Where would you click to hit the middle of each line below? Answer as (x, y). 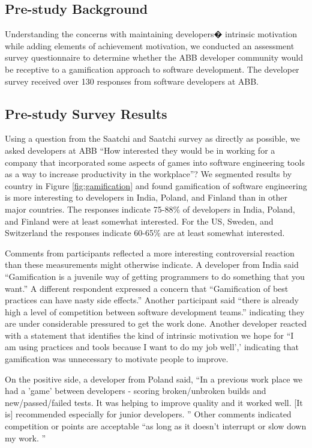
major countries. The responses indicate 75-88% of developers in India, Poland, (150, 209)
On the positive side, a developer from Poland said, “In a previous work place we (154, 379)
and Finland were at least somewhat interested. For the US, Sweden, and (139, 221)
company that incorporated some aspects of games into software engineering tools (155, 162)
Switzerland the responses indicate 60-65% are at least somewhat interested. (145, 233)
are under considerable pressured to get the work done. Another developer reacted (156, 323)
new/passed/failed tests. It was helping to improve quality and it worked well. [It (154, 402)
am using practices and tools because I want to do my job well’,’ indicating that (152, 347)
